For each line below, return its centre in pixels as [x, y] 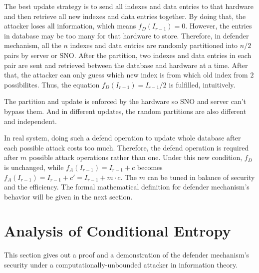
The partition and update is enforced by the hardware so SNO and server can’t [125, 101]
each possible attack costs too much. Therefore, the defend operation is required [127, 147]
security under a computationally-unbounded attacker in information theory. [121, 264]
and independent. [30, 121]
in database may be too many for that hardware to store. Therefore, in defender [127, 35]
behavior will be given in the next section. [68, 196]
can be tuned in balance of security [201, 177]
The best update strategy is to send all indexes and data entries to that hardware [129, 6]
